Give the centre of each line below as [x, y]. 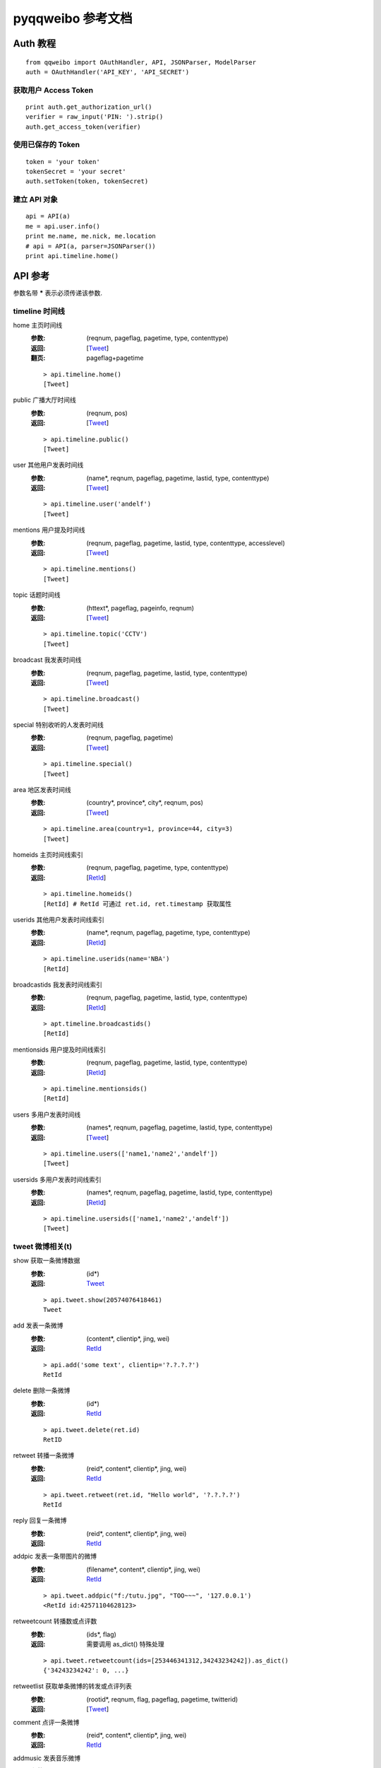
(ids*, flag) [101, 1634]
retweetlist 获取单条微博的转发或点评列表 [72, 1686]
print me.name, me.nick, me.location [91, 236]
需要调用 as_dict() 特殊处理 [126, 1644]
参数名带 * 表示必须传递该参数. [58, 293]
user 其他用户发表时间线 [48, 465]
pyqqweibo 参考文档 [73, 18]
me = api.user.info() [63, 226]
